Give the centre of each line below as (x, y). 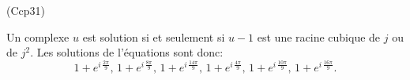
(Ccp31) (26, 10)
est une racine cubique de (319, 36)
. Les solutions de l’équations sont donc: (127, 52)
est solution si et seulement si (154, 36)
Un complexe (38, 36)
